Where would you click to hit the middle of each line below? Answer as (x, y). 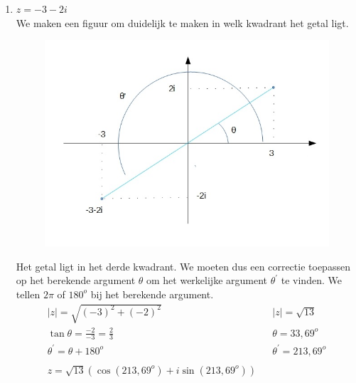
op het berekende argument (76, 280)
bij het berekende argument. (152, 294)
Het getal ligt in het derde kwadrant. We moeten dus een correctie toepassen (183, 266)
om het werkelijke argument (207, 280)
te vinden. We (311, 280)
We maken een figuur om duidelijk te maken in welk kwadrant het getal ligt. (182, 22)
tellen (28, 294)
